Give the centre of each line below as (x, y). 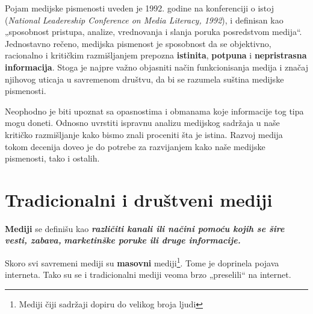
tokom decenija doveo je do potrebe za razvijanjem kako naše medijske (135, 146)
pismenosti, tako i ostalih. (52, 158)
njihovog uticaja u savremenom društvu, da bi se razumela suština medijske (144, 79)
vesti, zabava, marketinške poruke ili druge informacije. (123, 240)
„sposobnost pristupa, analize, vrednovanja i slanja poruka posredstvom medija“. (153, 32)
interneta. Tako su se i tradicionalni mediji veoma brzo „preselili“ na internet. (148, 275)
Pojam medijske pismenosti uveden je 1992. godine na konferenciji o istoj (139, 8)
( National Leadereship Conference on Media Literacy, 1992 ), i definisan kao (144, 20)
